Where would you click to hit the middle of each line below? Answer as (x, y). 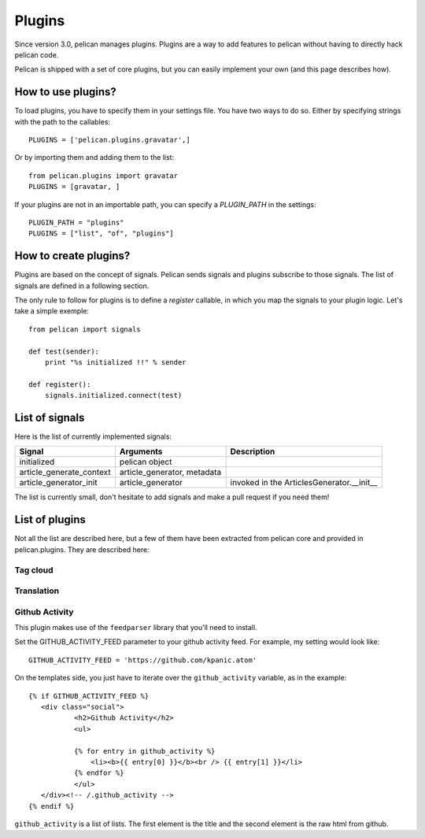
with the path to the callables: (62, 121)
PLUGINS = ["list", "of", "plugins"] (102, 234)
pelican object (146, 462)
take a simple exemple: (52, 311)
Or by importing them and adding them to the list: (94, 158)
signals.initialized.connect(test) (113, 395)
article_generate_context (65, 473)
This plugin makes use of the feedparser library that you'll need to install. (136, 628)
